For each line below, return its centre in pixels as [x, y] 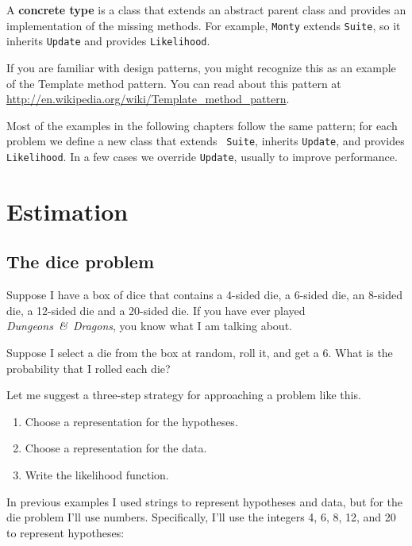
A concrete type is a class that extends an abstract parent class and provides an [206, 10]
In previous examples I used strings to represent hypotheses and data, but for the [204, 501]
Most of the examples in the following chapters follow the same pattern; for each [202, 125]
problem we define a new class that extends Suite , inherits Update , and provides [206, 141]
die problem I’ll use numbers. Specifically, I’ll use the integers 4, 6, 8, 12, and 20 [201, 517]
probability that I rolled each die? [89, 368]
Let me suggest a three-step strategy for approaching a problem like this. [184, 395]
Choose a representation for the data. [116, 448]
